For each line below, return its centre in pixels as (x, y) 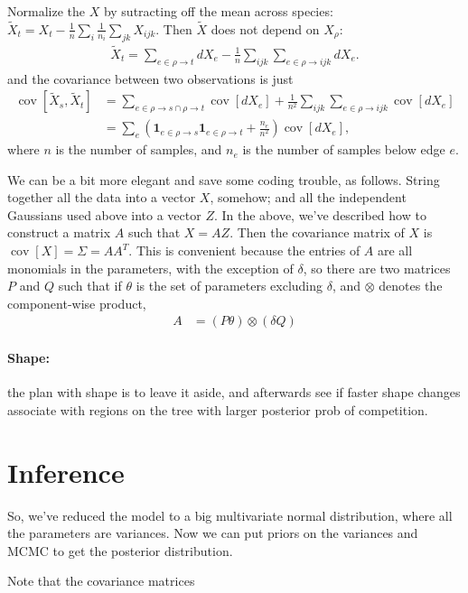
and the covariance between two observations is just (150, 78)
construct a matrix (59, 232)
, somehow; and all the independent (308, 197)
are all (395, 250)
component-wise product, (77, 303)
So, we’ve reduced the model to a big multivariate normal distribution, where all (230, 515)
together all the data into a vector (102, 197)
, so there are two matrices (377, 268)
